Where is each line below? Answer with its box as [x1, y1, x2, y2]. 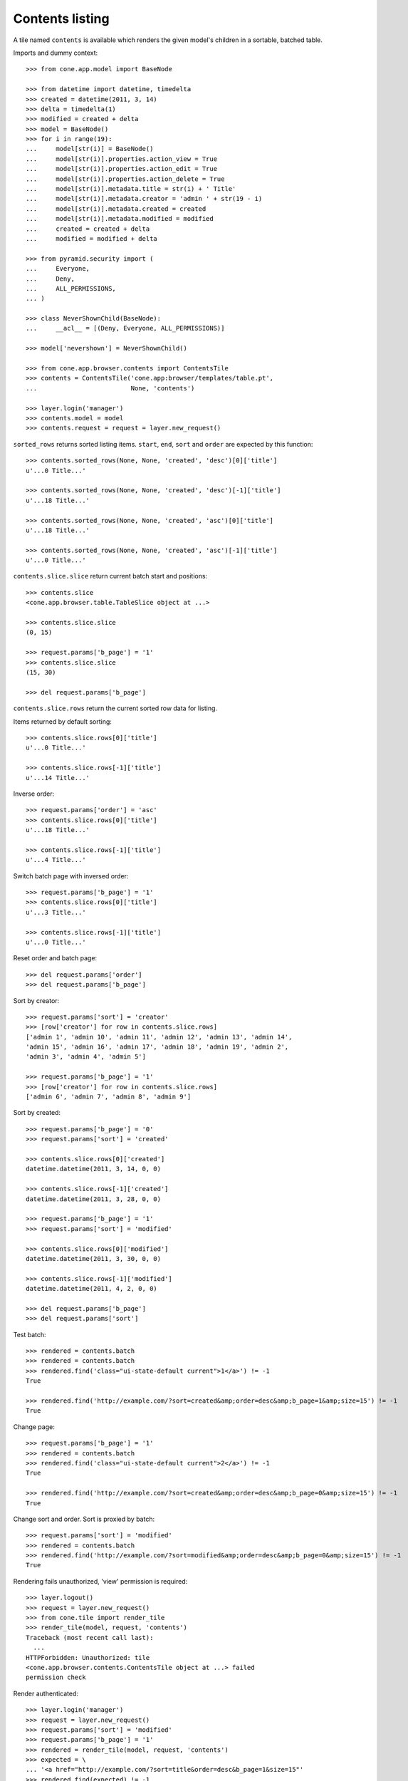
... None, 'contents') [26, 384, 195, 392]
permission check [26, 1673, 86, 1681]
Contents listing [13, 11, 110, 26]
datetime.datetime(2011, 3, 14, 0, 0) [26, 1165, 162, 1173]
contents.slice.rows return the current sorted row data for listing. [13, 704, 217, 712]
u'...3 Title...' [26, 908, 86, 916]
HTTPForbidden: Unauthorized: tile [26, 1653, 150, 1661]
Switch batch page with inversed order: [13, 871, 129, 880]
